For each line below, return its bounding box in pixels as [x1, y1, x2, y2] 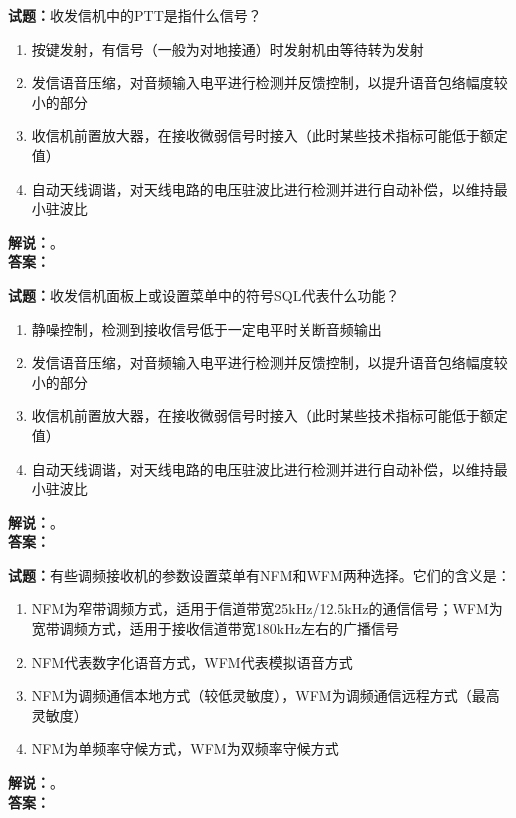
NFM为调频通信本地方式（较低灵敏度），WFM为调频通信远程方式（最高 [31, 685, 500, 706]
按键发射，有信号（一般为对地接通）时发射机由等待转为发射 [31, 38, 424, 59]
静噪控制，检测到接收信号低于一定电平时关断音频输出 [31, 318, 382, 339]
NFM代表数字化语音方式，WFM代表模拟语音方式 [31, 651, 353, 672]
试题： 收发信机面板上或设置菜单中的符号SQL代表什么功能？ [8, 284, 400, 305]
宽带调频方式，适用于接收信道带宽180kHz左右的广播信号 [31, 618, 399, 639]
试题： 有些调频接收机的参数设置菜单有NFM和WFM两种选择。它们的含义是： [8, 564, 511, 585]
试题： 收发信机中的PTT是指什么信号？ [8, 5, 262, 25]
